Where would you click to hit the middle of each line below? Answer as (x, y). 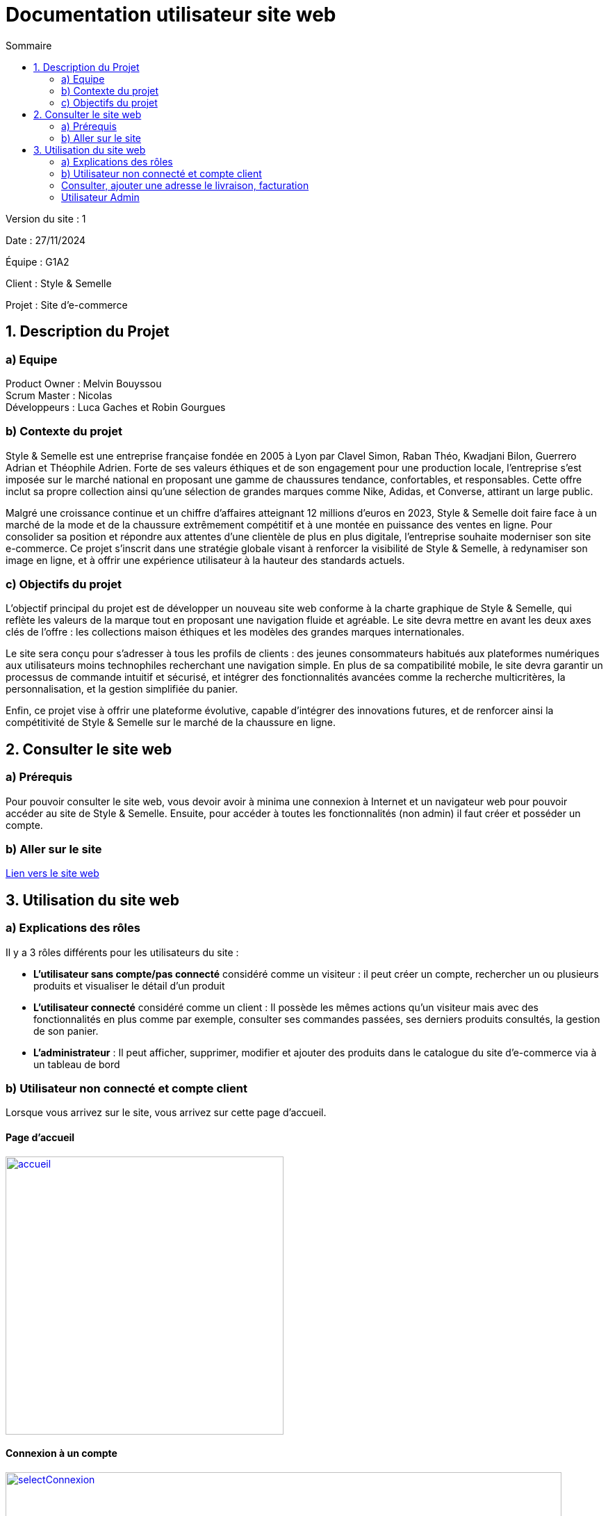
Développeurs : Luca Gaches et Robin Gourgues (116, 407)
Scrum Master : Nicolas (59, 395)
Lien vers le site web (52, 873)
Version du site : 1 (46, 218)
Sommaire (29, 45)
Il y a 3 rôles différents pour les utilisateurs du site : (122, 952)
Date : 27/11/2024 (46, 240)
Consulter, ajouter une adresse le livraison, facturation (185, 185)
